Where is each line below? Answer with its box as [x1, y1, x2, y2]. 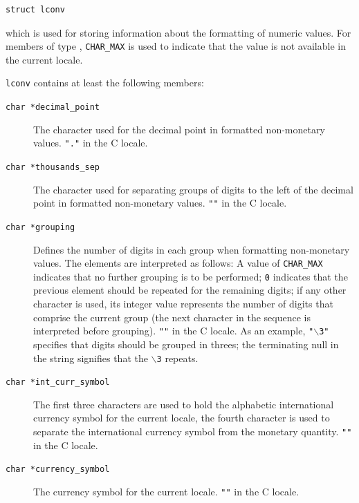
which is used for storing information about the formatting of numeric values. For [6, 25, 351, 39]
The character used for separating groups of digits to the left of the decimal [33, 182, 353, 196]
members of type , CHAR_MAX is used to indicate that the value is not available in [6, 39, 346, 53]
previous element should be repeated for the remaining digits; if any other [33, 283, 347, 297]
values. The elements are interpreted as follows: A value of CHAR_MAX [33, 256, 323, 270]
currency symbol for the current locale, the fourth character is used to [33, 410, 330, 425]
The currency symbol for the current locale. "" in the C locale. [33, 484, 300, 498]
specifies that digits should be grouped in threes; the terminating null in [33, 336, 339, 351]
